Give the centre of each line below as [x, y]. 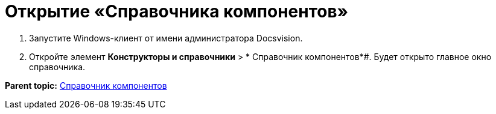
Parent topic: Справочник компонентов [86, 85]
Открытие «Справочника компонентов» [177, 11]
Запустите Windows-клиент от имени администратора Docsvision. [166, 38]
